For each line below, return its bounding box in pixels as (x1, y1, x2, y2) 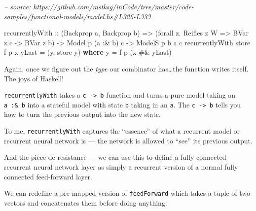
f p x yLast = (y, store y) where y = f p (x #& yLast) (4, 47, 172, 57)
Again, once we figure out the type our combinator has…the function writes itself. (4, 63, 249, 73)
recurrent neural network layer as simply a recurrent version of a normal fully (4, 161, 238, 172)
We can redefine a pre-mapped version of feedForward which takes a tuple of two (4, 188, 250, 198)
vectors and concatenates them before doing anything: (4, 197, 167, 208)
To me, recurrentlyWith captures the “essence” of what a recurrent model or (4, 126, 240, 136)
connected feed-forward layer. (4, 171, 93, 181)
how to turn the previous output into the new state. (4, 109, 161, 119)
